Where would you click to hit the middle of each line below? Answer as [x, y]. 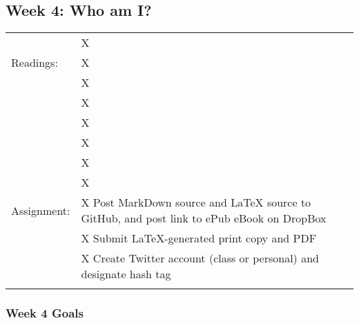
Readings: [35, 63]
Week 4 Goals [45, 313]
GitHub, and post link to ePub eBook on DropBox [204, 218]
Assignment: [41, 210]
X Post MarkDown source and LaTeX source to [196, 202]
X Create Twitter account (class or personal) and [200, 258]
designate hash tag [126, 274]
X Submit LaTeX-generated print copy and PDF [199, 238]
